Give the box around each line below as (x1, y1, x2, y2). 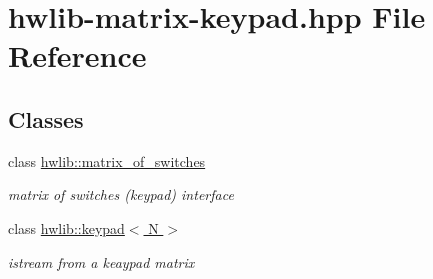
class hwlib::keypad (8, 217, 125, 238)
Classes (8, 103, 84, 134)
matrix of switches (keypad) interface (8, 184, 234, 205)
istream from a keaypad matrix (8, 251, 195, 272)
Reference (8, 35, 147, 76)
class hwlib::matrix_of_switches (8, 150, 206, 171)
